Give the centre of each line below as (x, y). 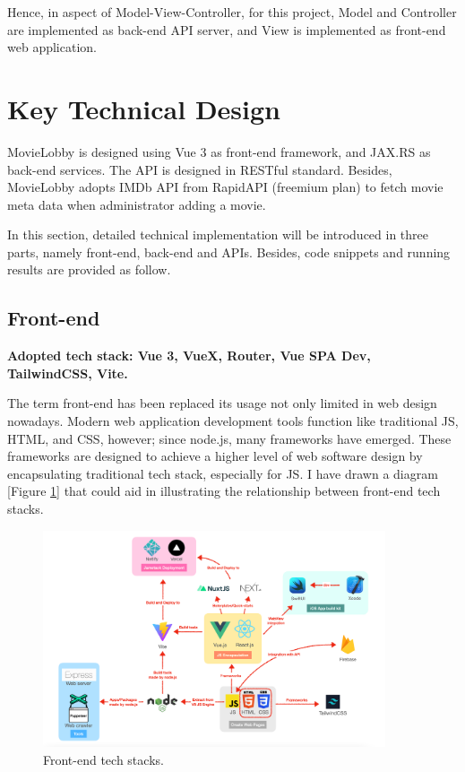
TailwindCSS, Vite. (68, 373)
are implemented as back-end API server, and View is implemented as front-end (227, 29)
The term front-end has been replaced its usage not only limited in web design (222, 403)
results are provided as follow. (89, 269)
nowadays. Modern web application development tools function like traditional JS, (233, 421)
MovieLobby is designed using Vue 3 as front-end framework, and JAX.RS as (219, 151)
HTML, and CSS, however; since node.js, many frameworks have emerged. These (229, 438)
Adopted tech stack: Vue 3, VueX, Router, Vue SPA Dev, (189, 356)
